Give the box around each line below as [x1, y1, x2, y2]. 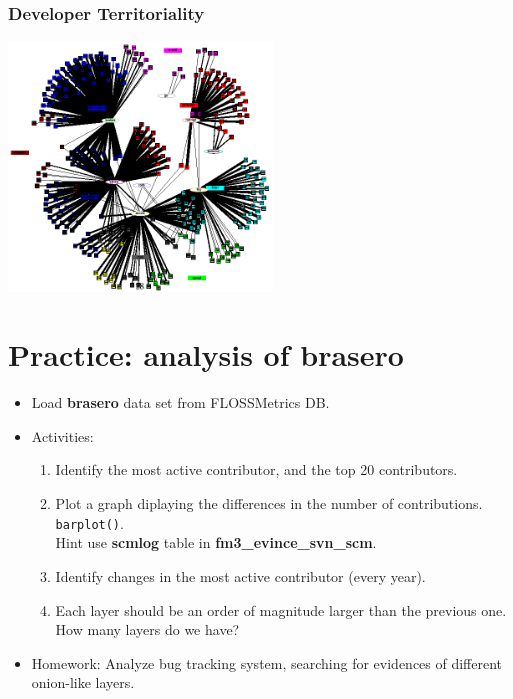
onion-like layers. [31, 672, 135, 693]
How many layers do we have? [55, 619, 240, 640]
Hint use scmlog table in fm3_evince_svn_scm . [55, 532, 377, 553]
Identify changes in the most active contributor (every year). [55, 565, 426, 586]
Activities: [31, 425, 94, 446]
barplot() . [55, 512, 124, 533]
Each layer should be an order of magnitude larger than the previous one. [55, 599, 507, 620]
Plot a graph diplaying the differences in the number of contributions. [55, 493, 483, 514]
